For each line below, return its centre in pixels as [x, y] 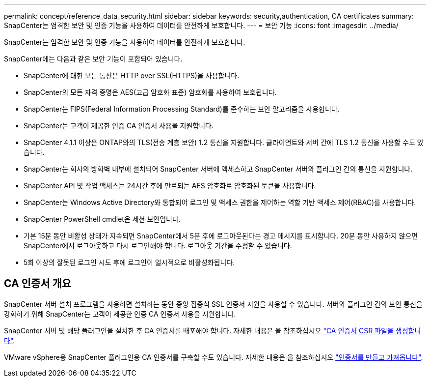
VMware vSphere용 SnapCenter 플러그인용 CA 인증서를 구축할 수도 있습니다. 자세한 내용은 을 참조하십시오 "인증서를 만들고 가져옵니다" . [214, 357]
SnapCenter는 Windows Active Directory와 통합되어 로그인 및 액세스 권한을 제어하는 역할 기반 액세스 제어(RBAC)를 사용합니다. [220, 202]
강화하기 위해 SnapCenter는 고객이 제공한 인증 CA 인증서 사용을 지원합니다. [120, 314]
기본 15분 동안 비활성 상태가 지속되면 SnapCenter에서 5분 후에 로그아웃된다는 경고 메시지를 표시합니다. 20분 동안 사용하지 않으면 [221, 236]
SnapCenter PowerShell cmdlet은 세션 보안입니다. [102, 219]
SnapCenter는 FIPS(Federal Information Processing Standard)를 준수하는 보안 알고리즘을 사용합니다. [182, 109]
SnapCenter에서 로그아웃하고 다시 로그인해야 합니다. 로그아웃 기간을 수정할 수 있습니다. [158, 246]
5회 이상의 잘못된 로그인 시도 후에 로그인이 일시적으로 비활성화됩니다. [129, 262]
